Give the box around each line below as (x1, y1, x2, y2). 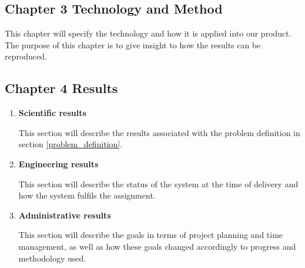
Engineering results (18, 157, 99, 170)
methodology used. (18, 252, 86, 264)
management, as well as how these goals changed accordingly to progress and (18, 240, 296, 252)
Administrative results (18, 209, 111, 221)
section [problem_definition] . (18, 138, 123, 150)
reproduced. (5, 50, 48, 62)
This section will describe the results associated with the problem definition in (18, 126, 300, 138)
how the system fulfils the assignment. (18, 189, 156, 201)
